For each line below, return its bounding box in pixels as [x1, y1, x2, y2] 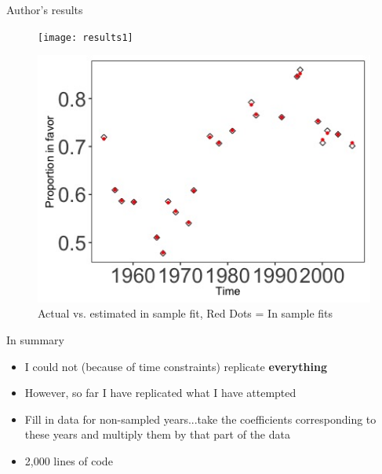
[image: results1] [38, 31, 133, 43]
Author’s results [6, 2, 83, 17]
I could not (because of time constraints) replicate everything [24, 358, 328, 374]
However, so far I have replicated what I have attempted [24, 384, 297, 401]
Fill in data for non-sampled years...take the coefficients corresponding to [24, 410, 377, 427]
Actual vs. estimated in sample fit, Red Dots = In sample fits [38, 305, 333, 322]
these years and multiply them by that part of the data [24, 426, 290, 443]
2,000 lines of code [24, 452, 113, 468]
